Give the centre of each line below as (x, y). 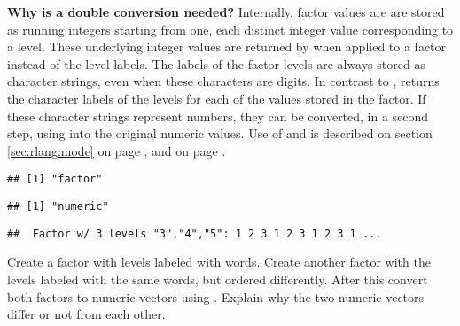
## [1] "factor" (55, 179)
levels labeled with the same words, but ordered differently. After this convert (218, 279)
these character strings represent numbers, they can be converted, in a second (218, 116)
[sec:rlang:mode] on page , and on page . (117, 150)
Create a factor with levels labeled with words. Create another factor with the (219, 262)
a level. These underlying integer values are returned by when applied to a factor (227, 47)
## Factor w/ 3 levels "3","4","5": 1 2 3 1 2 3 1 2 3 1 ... (195, 233)
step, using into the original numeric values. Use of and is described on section (220, 133)
